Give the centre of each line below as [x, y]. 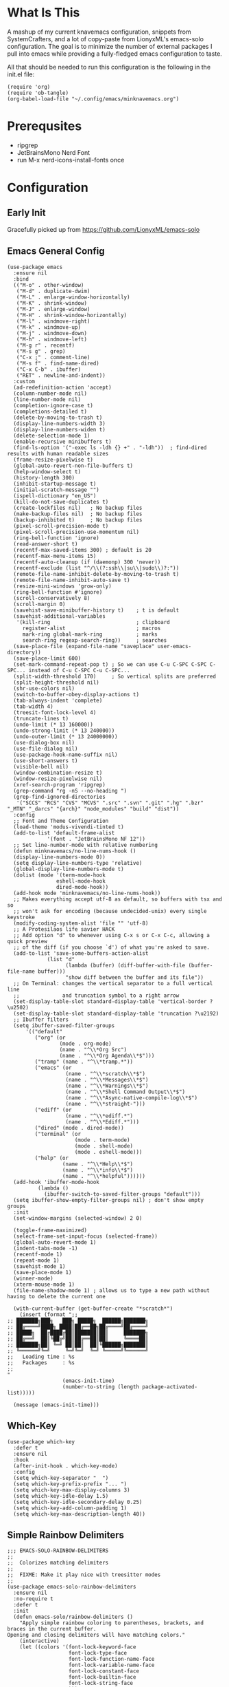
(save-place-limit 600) [47, 658]
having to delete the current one [57, 1296]
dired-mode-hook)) [82, 887]
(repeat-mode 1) [36, 1260]
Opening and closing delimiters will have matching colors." [96, 1635]
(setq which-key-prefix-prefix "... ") [70, 1484]
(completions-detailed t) [50, 411]
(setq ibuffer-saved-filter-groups [64, 1025]
